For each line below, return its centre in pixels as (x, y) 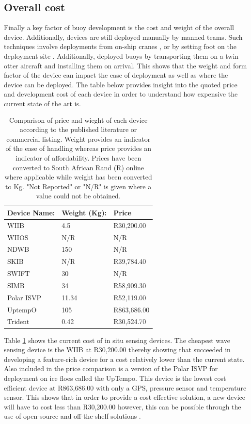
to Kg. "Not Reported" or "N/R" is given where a (78, 186)
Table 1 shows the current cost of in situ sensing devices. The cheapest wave (117, 340)
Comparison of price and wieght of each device (78, 120)
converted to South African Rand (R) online (78, 167)
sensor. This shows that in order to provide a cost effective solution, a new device (125, 397)
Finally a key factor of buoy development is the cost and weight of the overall (119, 27)
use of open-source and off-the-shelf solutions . (72, 416)
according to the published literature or (78, 129)
